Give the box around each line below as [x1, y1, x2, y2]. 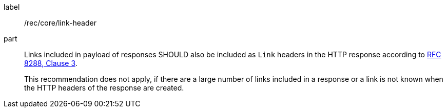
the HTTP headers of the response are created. [24, 83, 184, 92]
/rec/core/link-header [24, 18, 96, 27]
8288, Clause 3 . [24, 59, 77, 68]
